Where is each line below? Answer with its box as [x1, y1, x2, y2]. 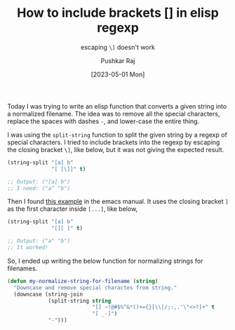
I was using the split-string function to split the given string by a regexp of [7, 130, 228, 139]
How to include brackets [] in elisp [16, 5, 220, 21]
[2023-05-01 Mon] [90, 70, 145, 78]
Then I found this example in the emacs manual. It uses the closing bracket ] [7, 198, 229, 206]
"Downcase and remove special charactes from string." [13, 284, 177, 291]
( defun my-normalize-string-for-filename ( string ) [7, 277, 159, 284]
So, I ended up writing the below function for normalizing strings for [7, 256, 203, 265]
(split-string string [48, 297, 112, 304]
